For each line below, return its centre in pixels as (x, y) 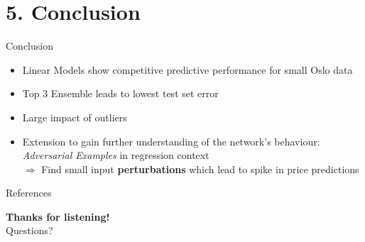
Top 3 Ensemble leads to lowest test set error (120, 93)
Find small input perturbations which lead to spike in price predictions (200, 169)
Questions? (29, 230)
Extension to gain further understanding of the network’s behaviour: (171, 141)
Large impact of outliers (75, 117)
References (29, 193)
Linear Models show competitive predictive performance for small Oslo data (187, 69)
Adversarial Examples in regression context (116, 155)
